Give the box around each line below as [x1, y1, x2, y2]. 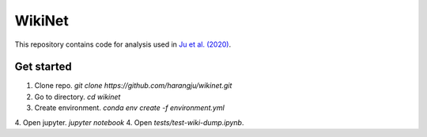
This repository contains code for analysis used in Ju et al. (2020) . [14, 40, 232, 49]
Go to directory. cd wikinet [34, 92, 121, 101]
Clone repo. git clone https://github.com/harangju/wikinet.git [34, 81, 232, 90]
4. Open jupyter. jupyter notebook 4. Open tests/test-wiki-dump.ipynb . [14, 117, 244, 127]
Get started [14, 60, 72, 74]
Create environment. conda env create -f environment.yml [34, 103, 225, 112]
